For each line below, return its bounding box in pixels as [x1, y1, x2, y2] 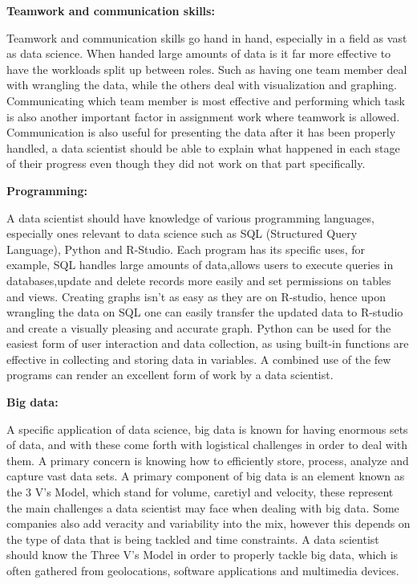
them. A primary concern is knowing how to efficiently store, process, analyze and [6, 451, 409, 468]
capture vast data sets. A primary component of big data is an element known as [6, 468, 405, 484]
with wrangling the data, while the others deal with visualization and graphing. [6, 76, 397, 93]
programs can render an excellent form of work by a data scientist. [6, 366, 334, 383]
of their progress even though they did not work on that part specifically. [6, 155, 366, 172]
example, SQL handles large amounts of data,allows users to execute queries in [6, 256, 394, 273]
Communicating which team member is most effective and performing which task [6, 92, 405, 108]
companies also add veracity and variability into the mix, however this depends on [6, 515, 411, 532]
